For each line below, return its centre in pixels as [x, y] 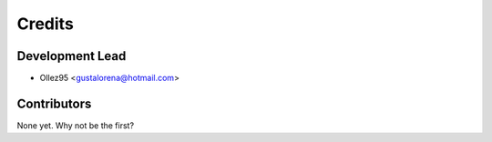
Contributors [54, 103]
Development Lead [72, 56]
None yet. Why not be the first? [76, 125]
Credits [46, 24]
